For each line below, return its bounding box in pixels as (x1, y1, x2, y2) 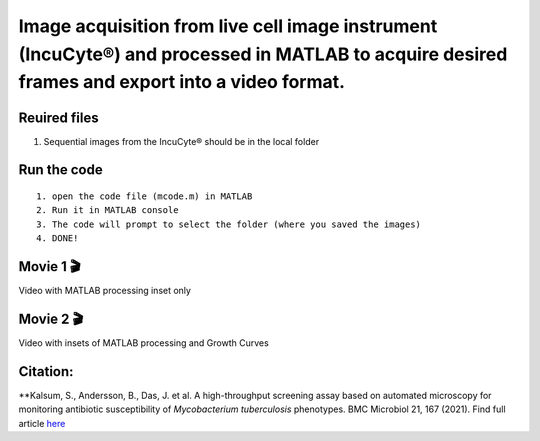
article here (18, 417, 66, 429)
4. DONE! (36, 233, 79, 244)
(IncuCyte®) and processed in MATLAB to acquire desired (18, 43, 508, 65)
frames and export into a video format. (18, 71, 345, 94)
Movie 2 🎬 (18, 310, 84, 327)
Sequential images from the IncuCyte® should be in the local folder (43, 135, 320, 147)
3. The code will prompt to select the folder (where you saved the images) (36, 218, 422, 230)
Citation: (18, 363, 74, 380)
